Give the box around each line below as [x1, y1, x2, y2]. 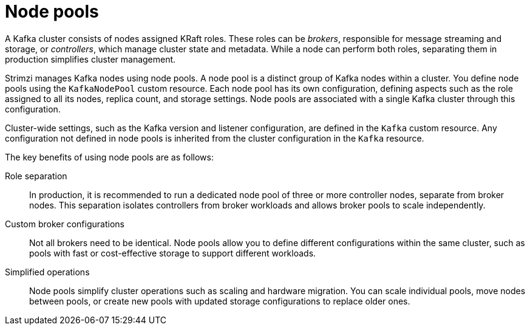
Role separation [5, 170, 67, 181]
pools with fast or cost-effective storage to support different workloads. [29, 247, 316, 258]
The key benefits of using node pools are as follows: [5, 151, 214, 162]
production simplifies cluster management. [5, 53, 176, 64]
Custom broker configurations [5, 218, 124, 229]
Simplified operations [5, 266, 90, 277]
